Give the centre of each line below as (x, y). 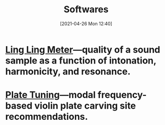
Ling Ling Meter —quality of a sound (83, 49)
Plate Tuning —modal (50, 95)
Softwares (86, 9)
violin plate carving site (85, 106)
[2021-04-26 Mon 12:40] (86, 24)
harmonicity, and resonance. (68, 71)
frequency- (122, 95)
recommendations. (47, 117)
